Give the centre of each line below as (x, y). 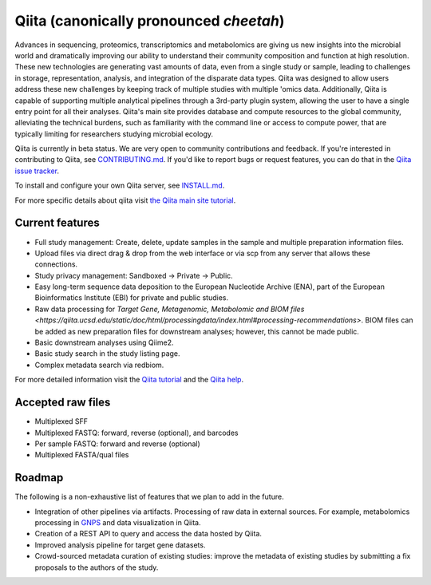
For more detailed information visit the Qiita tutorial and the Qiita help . (129, 380)
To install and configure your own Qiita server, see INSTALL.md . (120, 186)
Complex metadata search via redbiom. (99, 365)
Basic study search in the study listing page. (107, 354)
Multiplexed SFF (61, 421)
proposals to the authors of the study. (97, 567)
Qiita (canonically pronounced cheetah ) (150, 21)
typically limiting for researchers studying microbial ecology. (114, 134)
